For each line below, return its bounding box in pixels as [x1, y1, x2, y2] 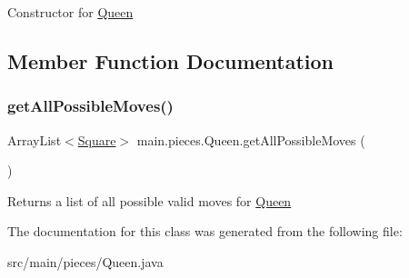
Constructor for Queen [7, 3, 134, 21]
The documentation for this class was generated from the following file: [7, 222, 403, 241]
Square [77, 130, 116, 149]
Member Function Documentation [7, 46, 334, 74]
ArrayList [7, 130, 62, 149]
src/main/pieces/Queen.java [7, 252, 164, 271]
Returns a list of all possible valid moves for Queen [7, 191, 292, 210]
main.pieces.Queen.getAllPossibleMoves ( [136, 130, 365, 149]
